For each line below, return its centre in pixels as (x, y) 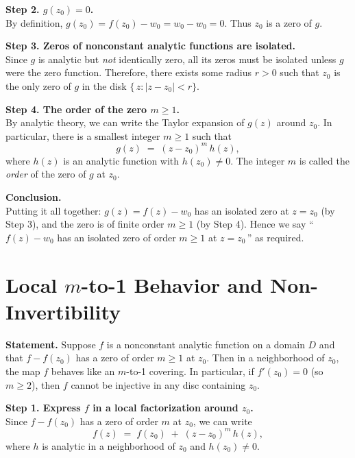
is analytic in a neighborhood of (109, 445)
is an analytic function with (121, 160)
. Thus (238, 22)
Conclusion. (34, 197)
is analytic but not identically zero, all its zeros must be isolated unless (187, 59)
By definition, (34, 22)
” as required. (276, 237)
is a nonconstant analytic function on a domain (206, 344)
